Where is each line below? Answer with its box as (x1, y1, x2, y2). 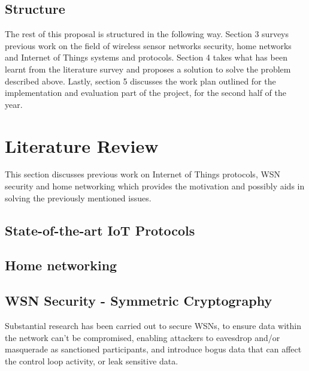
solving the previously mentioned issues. (5, 191, 152, 204)
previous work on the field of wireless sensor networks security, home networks (5, 39, 292, 52)
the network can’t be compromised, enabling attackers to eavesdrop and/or (5, 331, 280, 343)
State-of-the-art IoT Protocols (5, 221, 195, 239)
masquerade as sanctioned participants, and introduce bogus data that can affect (5, 343, 302, 355)
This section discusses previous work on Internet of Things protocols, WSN (5, 168, 281, 180)
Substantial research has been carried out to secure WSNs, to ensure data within (5, 319, 301, 332)
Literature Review (5, 133, 159, 158)
